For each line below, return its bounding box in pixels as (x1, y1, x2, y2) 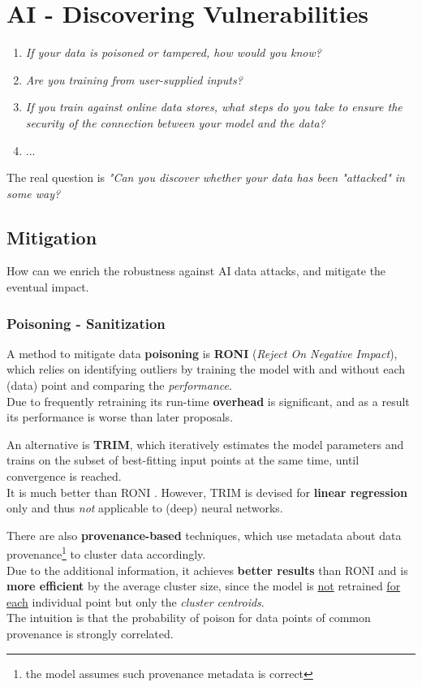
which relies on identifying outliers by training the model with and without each (6, 361, 406, 378)
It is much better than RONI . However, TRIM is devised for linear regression (6, 483, 408, 500)
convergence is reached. (6, 468, 122, 485)
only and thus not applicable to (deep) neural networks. (6, 499, 283, 516)
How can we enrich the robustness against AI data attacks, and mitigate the (6, 262, 386, 279)
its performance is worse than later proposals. (6, 408, 234, 426)
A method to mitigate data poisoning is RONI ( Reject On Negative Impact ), (6, 344, 398, 361)
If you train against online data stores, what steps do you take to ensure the (25, 98, 403, 115)
